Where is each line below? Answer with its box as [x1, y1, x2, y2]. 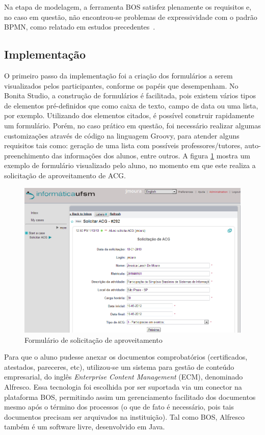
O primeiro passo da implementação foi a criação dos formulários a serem [4, 70, 233, 80]
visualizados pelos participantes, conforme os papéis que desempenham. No [4, 80, 238, 91]
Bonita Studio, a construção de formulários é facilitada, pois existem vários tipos [4, 90, 256, 101]
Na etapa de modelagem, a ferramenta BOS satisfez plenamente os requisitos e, [4, 2, 252, 12]
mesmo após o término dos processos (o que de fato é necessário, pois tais [4, 401, 234, 412]
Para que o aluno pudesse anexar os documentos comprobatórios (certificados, [4, 351, 248, 362]
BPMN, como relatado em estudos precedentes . [4, 21, 155, 32]
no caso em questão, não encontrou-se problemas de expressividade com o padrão [4, 11, 257, 22]
